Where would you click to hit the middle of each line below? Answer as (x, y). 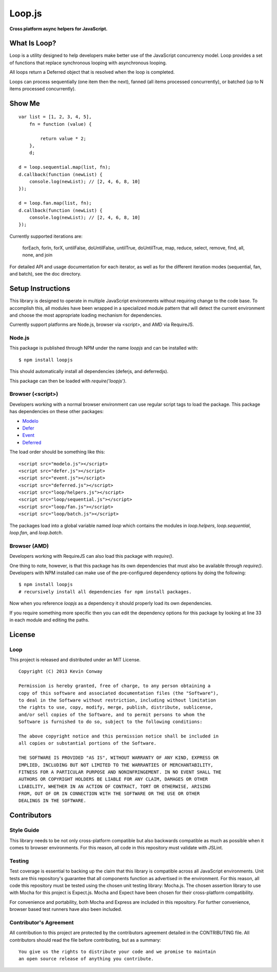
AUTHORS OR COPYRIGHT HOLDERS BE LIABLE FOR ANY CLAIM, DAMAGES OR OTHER (113, 779)
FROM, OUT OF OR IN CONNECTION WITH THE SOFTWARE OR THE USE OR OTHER (109, 794)
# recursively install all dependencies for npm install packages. (105, 592)
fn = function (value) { (60, 124)
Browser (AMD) (29, 546)
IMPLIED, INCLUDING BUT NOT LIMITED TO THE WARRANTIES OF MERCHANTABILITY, (116, 765)
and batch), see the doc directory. (45, 274)
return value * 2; (63, 138)
